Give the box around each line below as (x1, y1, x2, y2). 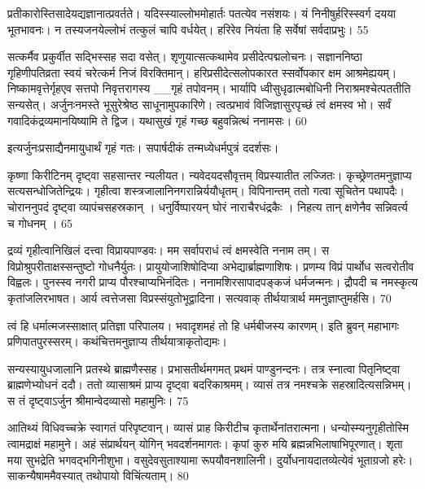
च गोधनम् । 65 (7, 214, 73, 231)
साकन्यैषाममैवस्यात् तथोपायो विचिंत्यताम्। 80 (7, 467, 189, 484)
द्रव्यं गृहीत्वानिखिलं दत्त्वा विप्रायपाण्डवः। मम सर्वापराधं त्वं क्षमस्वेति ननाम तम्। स (7, 242, 330, 259)
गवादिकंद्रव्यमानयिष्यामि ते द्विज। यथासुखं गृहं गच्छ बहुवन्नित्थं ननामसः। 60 (7, 111, 307, 129)
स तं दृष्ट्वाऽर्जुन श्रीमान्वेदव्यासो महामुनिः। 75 (7, 391, 189, 408)
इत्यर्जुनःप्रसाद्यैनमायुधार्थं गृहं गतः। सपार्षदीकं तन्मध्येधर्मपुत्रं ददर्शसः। (7, 139, 279, 156)
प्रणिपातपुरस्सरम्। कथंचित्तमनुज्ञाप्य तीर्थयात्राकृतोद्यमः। (7, 333, 227, 350)
